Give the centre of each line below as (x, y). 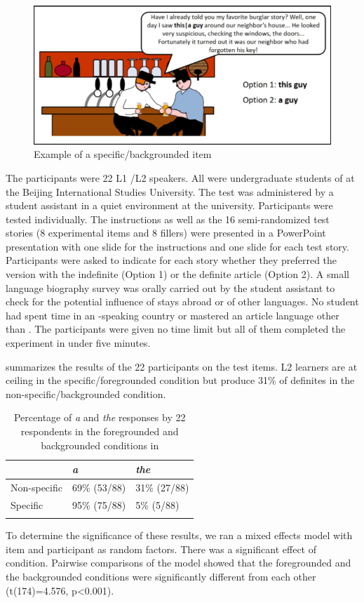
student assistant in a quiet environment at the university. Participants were (169, 205)
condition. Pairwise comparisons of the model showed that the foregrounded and (178, 563)
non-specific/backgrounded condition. (86, 393)
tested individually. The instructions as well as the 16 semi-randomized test (168, 219)
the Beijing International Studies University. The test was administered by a (170, 191)
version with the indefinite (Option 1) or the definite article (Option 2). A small (177, 274)
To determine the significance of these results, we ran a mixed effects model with (179, 535)
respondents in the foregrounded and (100, 431)
